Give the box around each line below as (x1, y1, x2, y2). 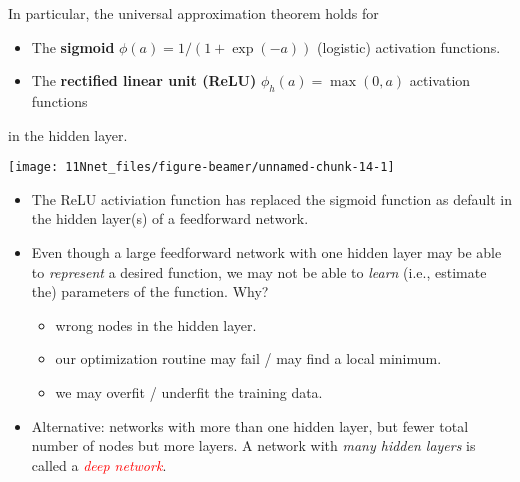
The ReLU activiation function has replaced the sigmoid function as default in (31, 188, 512, 209)
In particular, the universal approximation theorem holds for (8, 3, 379, 23)
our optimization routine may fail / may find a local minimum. (55, 348, 442, 369)
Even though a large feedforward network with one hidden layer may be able (31, 242, 502, 263)
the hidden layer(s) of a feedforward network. (31, 208, 309, 229)
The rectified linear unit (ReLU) (31, 70, 257, 91)
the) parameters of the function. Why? (31, 281, 269, 302)
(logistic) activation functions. (317, 36, 501, 57)
